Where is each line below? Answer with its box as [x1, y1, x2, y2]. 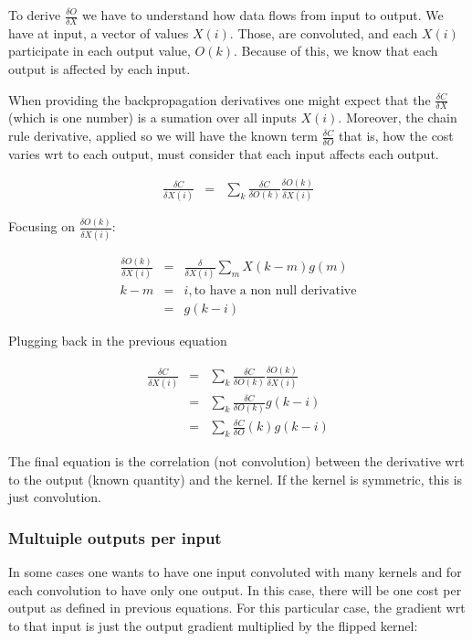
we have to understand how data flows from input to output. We [82, 5, 444, 24]
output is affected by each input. [8, 59, 191, 79]
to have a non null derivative [194, 284, 357, 298]
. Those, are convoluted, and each [229, 23, 418, 42]
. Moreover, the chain [338, 108, 457, 127]
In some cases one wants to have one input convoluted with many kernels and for [8, 561, 462, 581]
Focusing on [8, 217, 76, 236]
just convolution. [8, 487, 101, 507]
